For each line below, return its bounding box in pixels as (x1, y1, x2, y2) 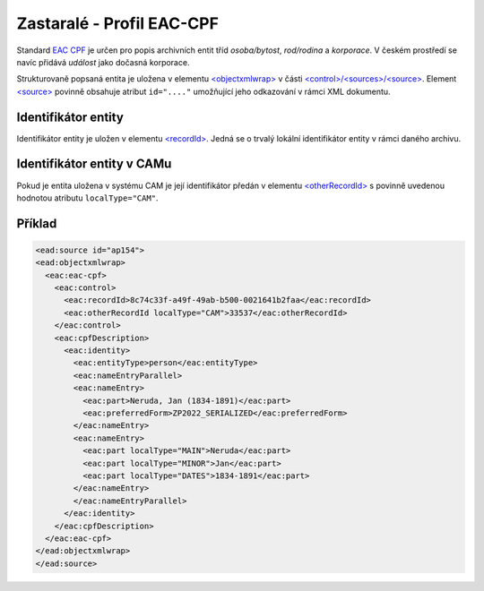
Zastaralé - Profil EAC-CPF (16, 13, 220, 33)
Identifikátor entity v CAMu (16, 157, 172, 172)
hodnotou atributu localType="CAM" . (16, 193, 159, 203)
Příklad (16, 216, 57, 231)
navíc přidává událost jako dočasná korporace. (16, 56, 190, 67)
